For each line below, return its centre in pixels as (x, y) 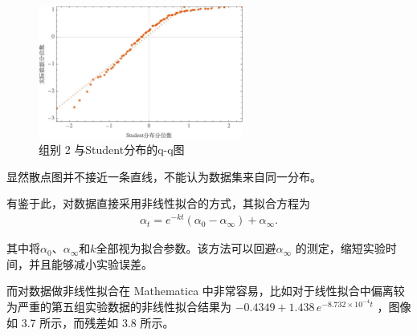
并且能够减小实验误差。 (90, 263)
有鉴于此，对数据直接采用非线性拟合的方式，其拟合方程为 (158, 203)
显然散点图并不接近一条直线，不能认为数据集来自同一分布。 (164, 176)
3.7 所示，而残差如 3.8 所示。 (98, 322)
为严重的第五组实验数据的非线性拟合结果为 (119, 306)
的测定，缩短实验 (340, 248)
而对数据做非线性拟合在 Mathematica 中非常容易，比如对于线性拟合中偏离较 (206, 291)
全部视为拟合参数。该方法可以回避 (186, 248)
